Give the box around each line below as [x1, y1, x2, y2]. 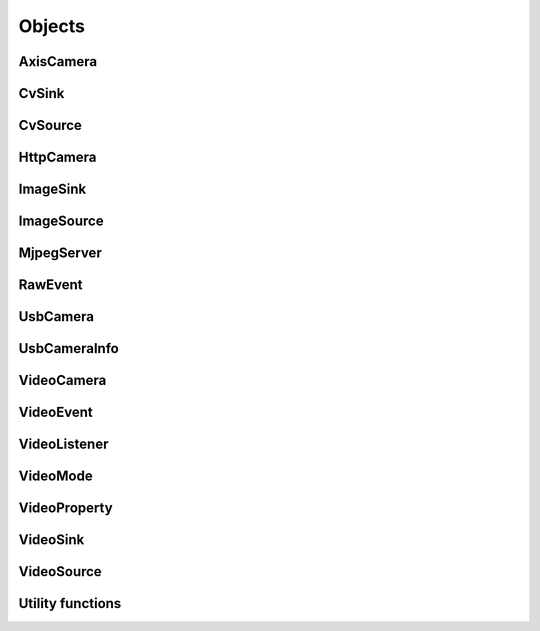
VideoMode [18, 468, 94, 485]
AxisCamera [18, 53, 98, 70]
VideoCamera [18, 372, 107, 389]
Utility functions [18, 595, 122, 612]
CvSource [18, 117, 82, 134]
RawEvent [18, 276, 83, 294]
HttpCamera [18, 149, 97, 166]
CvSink [18, 85, 65, 102]
